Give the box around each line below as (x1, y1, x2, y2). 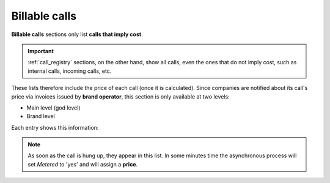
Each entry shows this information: (11, 124, 99, 131)
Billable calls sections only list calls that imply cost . (11, 31, 143, 38)
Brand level (26, 113, 55, 120)
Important (28, 47, 54, 54)
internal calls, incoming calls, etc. (28, 67, 112, 75)
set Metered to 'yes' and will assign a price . (28, 160, 138, 168)
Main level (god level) (26, 104, 81, 111)
